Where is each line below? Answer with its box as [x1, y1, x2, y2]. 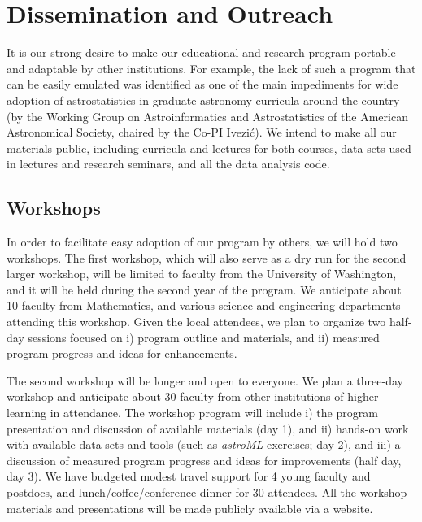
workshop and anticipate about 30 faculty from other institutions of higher [7, 388, 379, 405]
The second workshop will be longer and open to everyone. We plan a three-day [7, 372, 403, 389]
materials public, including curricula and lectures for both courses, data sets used [7, 139, 411, 156]
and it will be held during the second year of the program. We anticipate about [7, 281, 402, 298]
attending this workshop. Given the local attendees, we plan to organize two [7, 313, 386, 330]
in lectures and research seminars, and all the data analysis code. [7, 155, 330, 172]
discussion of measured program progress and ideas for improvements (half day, [7, 451, 402, 468]
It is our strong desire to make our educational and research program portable [7, 44, 396, 61]
